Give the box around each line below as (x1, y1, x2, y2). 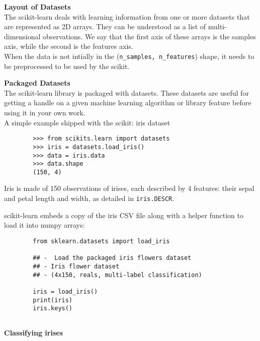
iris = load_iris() (33, 288, 98, 295)
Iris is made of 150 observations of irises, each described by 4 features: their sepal (4, 183, 254, 193)
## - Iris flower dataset (33, 262, 120, 270)
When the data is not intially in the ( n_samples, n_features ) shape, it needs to (4, 50, 254, 61)
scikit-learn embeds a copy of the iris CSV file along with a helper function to (4, 210, 243, 220)
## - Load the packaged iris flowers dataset (33, 254, 192, 262)
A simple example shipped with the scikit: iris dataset (4, 117, 170, 127)
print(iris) (33, 296, 73, 304)
